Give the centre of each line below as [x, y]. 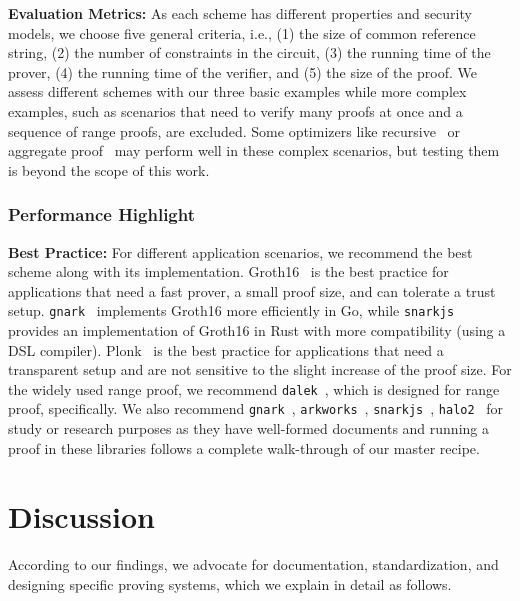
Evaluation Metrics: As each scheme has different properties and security [240, 13]
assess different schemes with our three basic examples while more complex [237, 91]
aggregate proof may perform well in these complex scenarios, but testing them [254, 150]
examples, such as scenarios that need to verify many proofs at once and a [235, 110]
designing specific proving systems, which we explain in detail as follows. [230, 584]
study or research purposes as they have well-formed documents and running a [248, 428]
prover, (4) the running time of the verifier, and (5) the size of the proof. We [242, 71]
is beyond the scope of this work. [109, 169]
